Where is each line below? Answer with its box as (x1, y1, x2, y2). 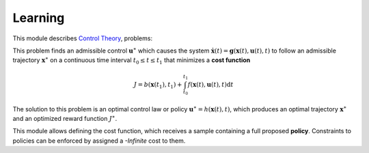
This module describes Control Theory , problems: (12, 34, 153, 42)
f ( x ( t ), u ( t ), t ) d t (187, 81, 234, 88)
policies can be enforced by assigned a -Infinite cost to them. (12, 137, 186, 145)
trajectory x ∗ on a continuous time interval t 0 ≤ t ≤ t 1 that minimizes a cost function (12, 55, 251, 66)
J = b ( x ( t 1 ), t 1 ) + (133, 81, 182, 90)
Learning (12, 10, 65, 25)
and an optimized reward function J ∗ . (12, 113, 118, 122)
